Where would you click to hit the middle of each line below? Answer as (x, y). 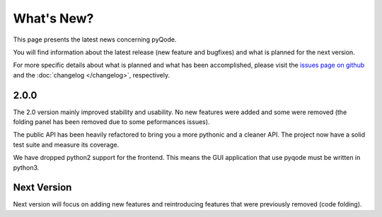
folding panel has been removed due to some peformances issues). (111, 122)
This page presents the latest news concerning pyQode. (95, 39)
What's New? (53, 18)
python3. (26, 167)
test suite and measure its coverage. (66, 144)
